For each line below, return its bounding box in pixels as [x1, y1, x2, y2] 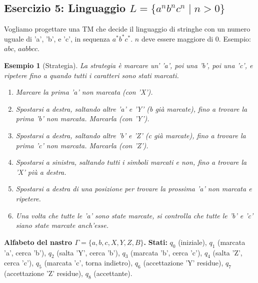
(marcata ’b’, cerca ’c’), [130, 247, 202, 257]
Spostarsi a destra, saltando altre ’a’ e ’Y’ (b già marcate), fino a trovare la [15, 103, 247, 114]
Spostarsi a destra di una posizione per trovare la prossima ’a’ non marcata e [15, 183, 252, 194]
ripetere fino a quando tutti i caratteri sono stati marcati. [4, 70, 179, 80]
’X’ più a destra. [15, 166, 66, 177]
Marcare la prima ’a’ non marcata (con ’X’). [15, 87, 153, 97]
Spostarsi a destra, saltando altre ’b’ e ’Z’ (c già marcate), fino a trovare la [15, 130, 246, 140]
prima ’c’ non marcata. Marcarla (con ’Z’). [15, 140, 148, 150]
